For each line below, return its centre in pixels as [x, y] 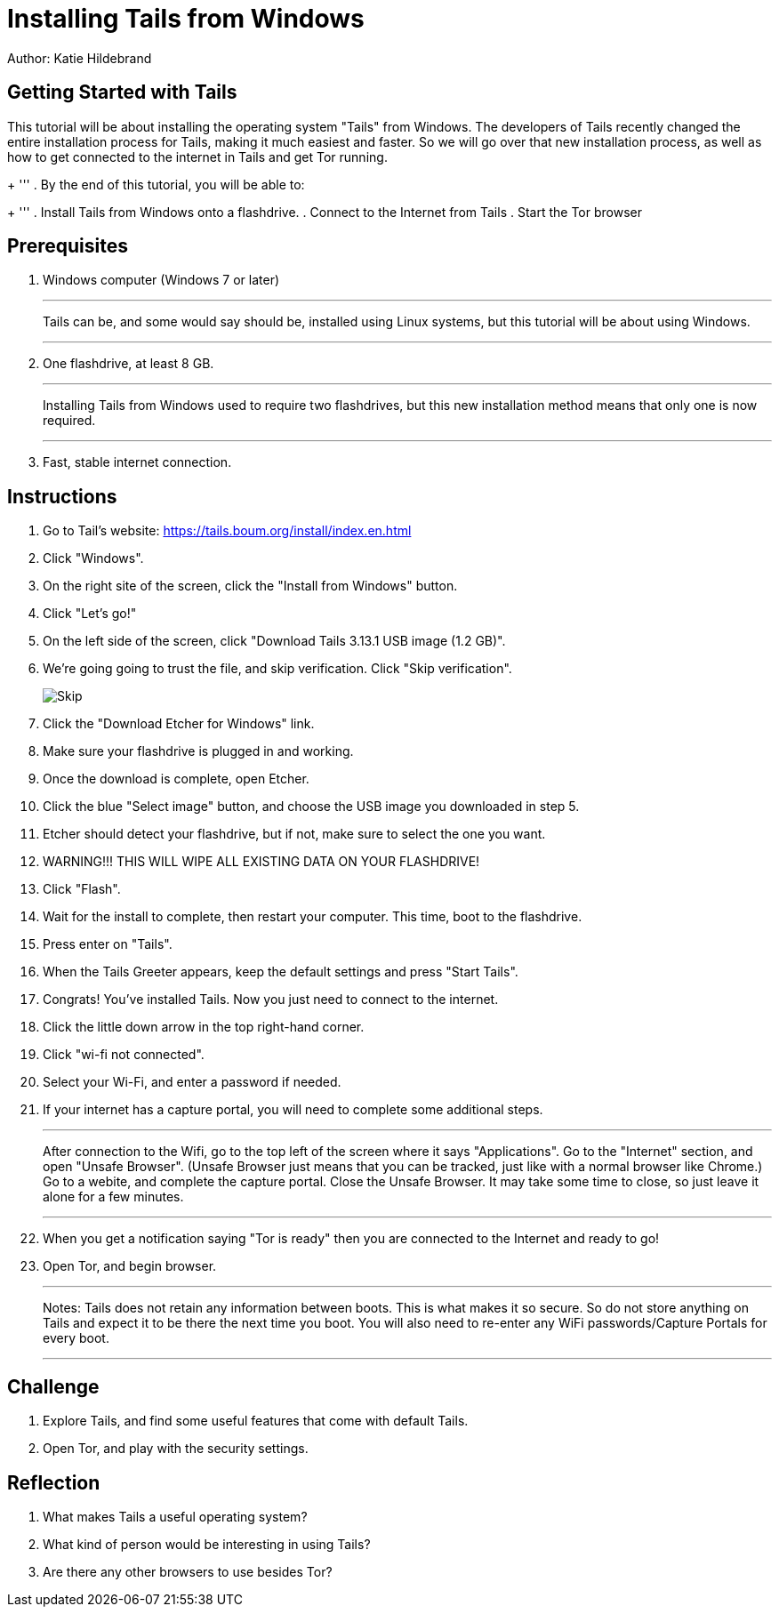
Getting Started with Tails [122, 92]
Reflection [54, 1482]
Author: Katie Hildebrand [80, 58]
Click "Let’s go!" [90, 614]
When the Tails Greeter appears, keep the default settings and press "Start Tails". [281, 972]
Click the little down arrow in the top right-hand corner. [204, 1027]
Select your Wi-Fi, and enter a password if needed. [192, 1082]
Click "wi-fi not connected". [124, 1055]
